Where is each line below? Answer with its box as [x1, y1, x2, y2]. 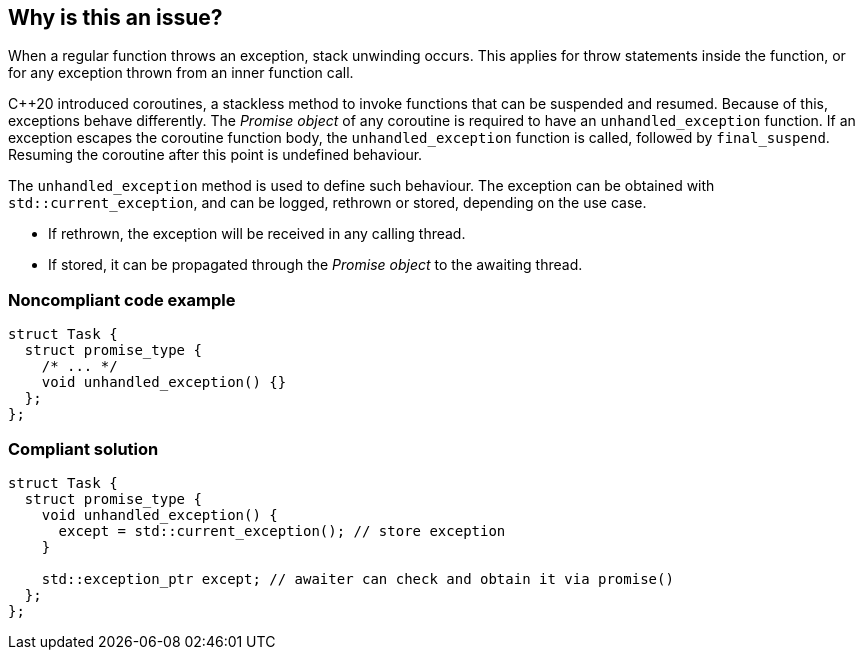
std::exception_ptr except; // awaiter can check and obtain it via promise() [41, 570, 674, 587]
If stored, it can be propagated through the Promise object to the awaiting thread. [48, 256, 583, 274]
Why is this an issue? [8, 5, 223, 30]
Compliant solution [8, 438, 159, 459]
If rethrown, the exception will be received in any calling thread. [48, 225, 466, 243]
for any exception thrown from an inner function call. [8, 64, 354, 82]
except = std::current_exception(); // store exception [58, 522, 506, 539]
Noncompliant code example [8, 289, 236, 310]
